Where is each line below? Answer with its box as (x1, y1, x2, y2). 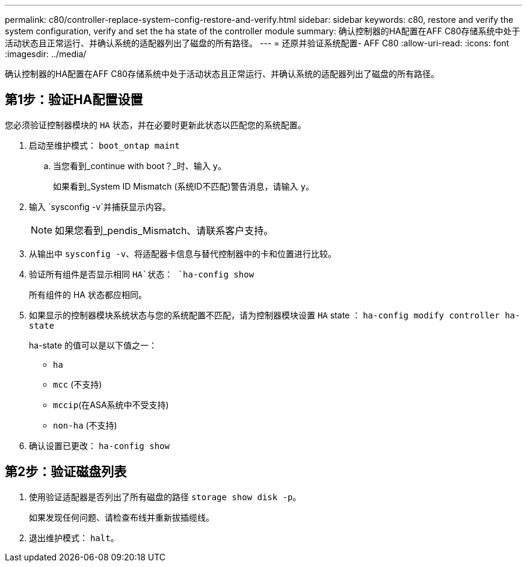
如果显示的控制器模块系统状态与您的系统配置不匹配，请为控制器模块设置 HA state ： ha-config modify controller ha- (29, 309, 520, 320)
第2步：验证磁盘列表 (5, 464, 127, 480)
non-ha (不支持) (53, 420, 117, 430)
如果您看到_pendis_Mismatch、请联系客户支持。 (55, 224, 274, 237)
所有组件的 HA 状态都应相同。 (29, 289, 147, 300)
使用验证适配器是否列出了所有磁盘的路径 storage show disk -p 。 (29, 491, 301, 502)
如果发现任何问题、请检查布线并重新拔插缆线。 (29, 512, 214, 522)
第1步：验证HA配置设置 (5, 92, 143, 108)
